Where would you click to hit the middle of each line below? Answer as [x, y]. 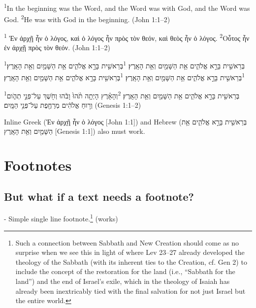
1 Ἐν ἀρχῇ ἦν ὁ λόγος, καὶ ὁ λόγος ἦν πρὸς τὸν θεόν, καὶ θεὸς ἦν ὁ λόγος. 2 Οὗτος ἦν [127, 37]
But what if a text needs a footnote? [99, 196]
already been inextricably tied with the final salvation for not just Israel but [130, 291]
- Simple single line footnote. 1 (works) [61, 218]
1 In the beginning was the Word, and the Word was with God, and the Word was [127, 7]
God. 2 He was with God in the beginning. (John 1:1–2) [87, 18]
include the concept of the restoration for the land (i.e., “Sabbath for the [125, 271]
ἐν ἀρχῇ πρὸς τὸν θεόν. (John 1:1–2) [57, 47]
